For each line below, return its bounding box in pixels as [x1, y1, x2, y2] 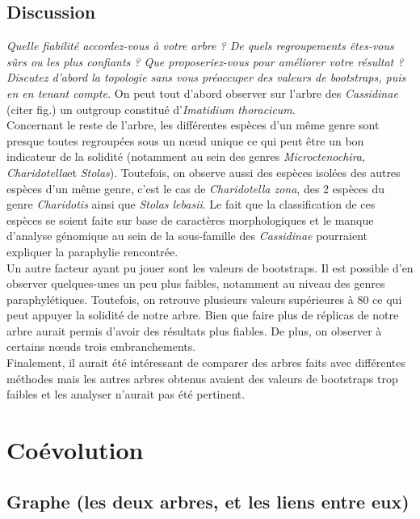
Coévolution [6, 433, 144, 466]
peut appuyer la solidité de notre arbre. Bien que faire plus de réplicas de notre [6, 306, 399, 323]
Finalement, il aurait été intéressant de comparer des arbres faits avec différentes [6, 354, 405, 371]
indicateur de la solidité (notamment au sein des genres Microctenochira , [6, 148, 365, 165]
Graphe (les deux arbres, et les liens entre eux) [6, 488, 409, 513]
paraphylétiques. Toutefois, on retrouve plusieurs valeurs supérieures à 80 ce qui [6, 290, 402, 307]
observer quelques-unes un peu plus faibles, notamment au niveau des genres [6, 275, 385, 292]
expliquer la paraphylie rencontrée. [6, 243, 178, 259]
